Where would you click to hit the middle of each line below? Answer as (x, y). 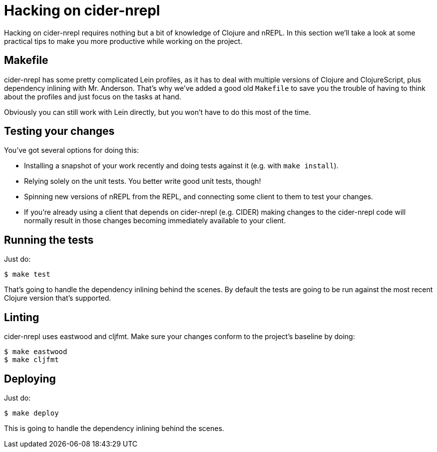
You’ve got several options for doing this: (71, 150)
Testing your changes (59, 131)
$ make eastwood (36, 352)
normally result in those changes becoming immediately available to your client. (155, 221)
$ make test (27, 274)
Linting (22, 317)
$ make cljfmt (31, 360)
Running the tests (49, 240)
